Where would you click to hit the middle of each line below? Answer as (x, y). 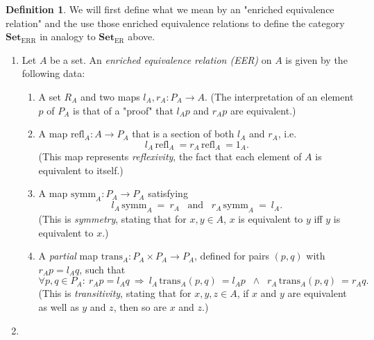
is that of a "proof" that (123, 110)
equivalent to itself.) (81, 170)
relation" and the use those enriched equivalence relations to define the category (175, 23)
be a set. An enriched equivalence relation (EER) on (161, 59)
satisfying (168, 193)
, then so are (140, 306)
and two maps (110, 96)
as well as (59, 306)
